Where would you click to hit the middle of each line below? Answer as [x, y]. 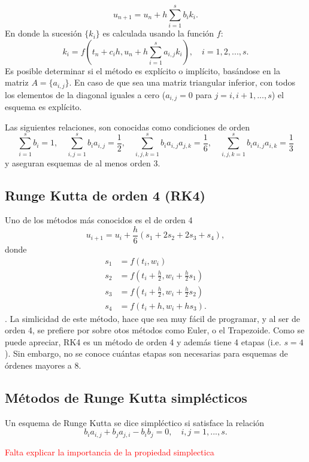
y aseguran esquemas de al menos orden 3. [83, 162]
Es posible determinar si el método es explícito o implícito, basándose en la [143, 70]
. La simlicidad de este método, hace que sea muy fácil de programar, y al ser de [152, 318]
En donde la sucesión [43, 33]
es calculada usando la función [158, 33]
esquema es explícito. [43, 107]
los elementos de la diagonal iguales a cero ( [85, 94]
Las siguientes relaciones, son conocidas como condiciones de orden [128, 127]
